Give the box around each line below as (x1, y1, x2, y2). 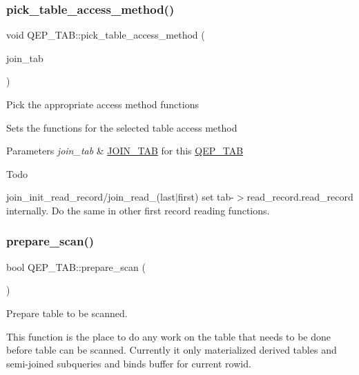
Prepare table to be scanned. (6, 305, 128, 320)
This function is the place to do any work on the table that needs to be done (6, 329, 331, 343)
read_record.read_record (246, 190, 353, 204)
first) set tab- (177, 190, 234, 204)
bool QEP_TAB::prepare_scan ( (6, 259, 146, 274)
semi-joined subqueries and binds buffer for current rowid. (6, 356, 251, 370)
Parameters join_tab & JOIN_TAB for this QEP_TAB (6, 143, 244, 158)
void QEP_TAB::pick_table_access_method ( (6, 28, 205, 42)
